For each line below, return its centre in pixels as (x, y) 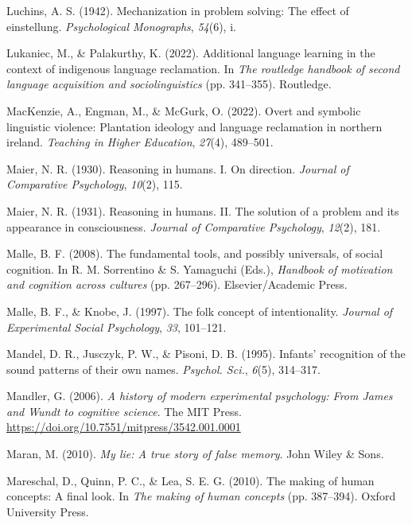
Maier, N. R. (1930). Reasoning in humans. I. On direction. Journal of (178, 168)
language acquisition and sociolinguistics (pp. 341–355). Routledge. (169, 84)
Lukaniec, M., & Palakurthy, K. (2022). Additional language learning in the (191, 53)
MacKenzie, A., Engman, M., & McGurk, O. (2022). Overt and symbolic (184, 110)
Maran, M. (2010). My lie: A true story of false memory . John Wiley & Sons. (195, 454)
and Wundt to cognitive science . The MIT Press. (124, 411)
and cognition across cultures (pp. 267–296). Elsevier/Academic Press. (177, 284)
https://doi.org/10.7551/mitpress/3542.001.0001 (124, 427)
